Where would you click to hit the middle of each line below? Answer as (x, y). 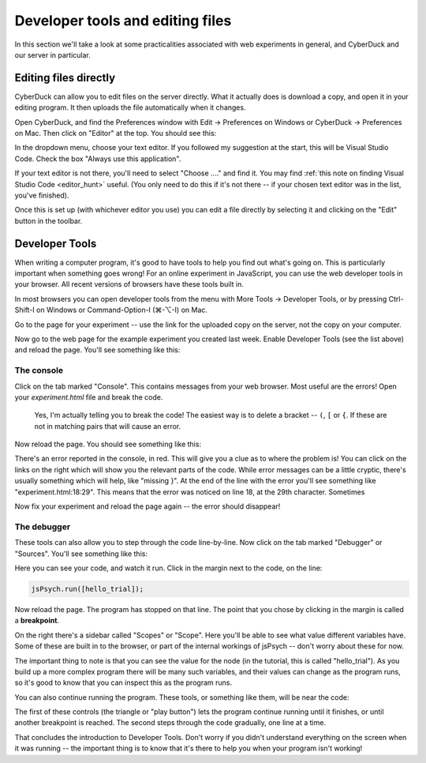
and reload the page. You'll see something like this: (97, 350)
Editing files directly (65, 78)
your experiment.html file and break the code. (89, 397)
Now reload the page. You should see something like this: (108, 444)
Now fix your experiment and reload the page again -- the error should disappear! (148, 506)
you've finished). (42, 195)
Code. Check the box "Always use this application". (98, 159)
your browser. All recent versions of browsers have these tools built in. (129, 284)
